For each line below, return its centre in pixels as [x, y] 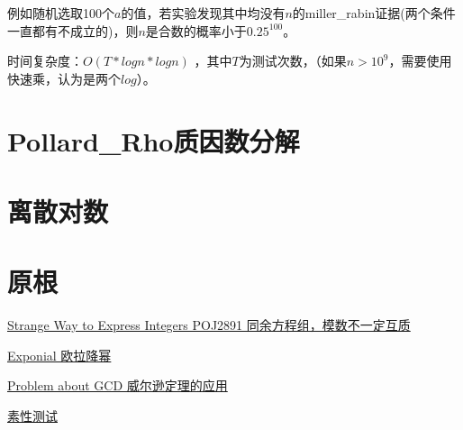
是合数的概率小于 [196, 30]
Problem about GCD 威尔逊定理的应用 [118, 385]
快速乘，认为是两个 [64, 78]
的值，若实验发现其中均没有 [203, 13]
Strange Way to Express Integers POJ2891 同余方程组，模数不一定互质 [209, 325]
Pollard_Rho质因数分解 [154, 140]
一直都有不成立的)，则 [73, 30]
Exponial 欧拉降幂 [59, 355]
